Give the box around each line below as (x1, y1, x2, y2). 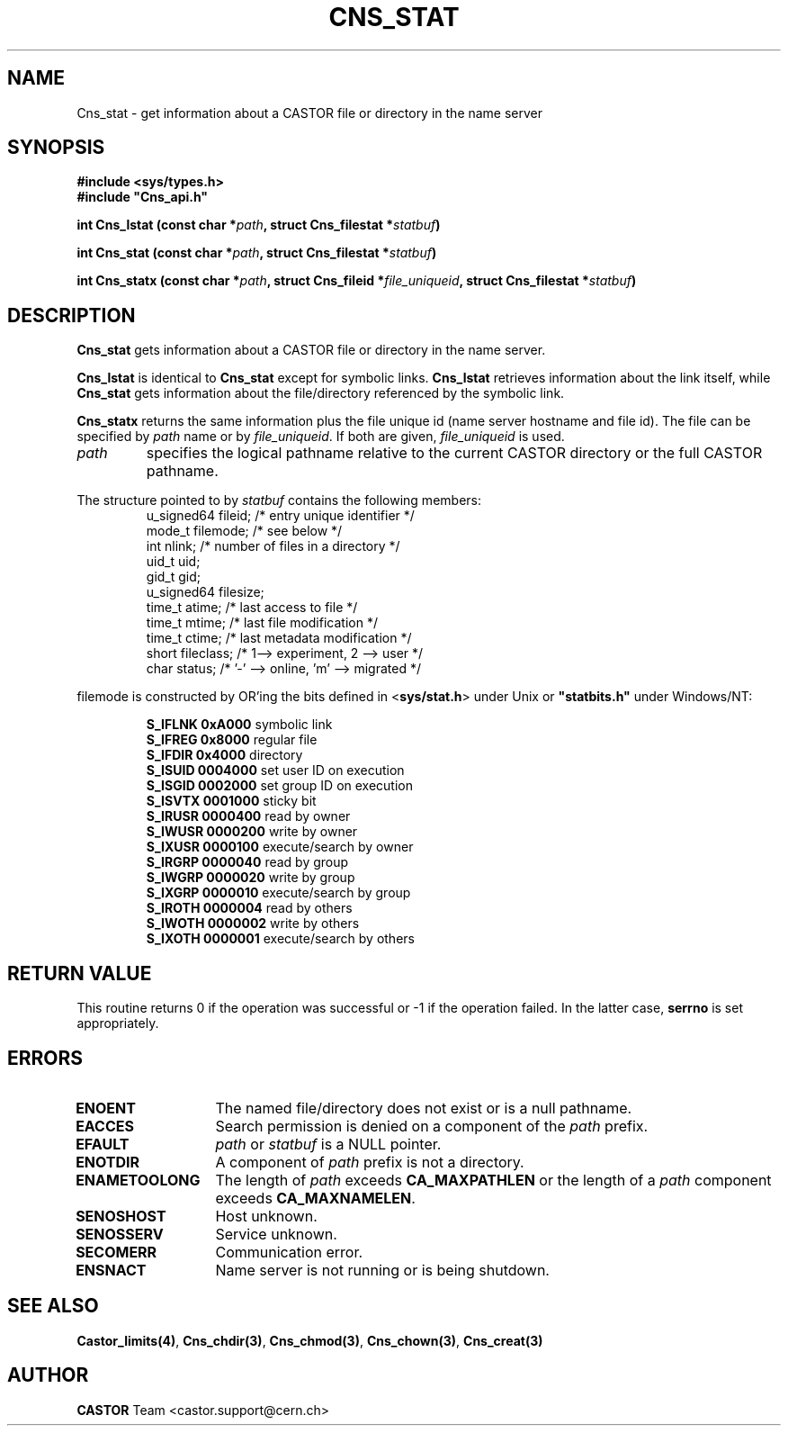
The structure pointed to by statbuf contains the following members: (76, 492, 481, 509)
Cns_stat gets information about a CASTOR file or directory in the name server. (76, 342, 546, 358)
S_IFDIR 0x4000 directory (146, 747, 303, 763)
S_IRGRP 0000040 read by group (146, 854, 349, 870)
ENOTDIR (76, 1152, 140, 1171)
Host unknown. (215, 1206, 318, 1225)
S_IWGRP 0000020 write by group (146, 870, 355, 886)
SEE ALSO (7, 1294, 99, 1318)
